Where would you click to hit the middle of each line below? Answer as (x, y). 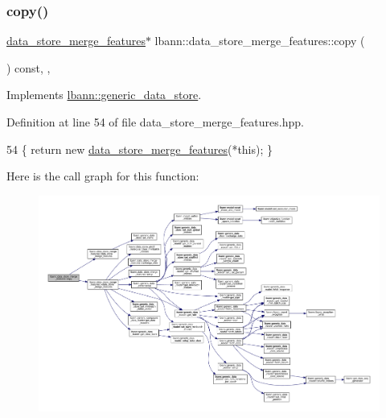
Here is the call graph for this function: (103, 176)
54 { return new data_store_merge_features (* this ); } (140, 149)
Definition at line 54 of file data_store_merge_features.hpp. (155, 122)
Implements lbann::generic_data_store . (104, 95)
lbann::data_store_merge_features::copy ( (260, 41)
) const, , (29, 67)
